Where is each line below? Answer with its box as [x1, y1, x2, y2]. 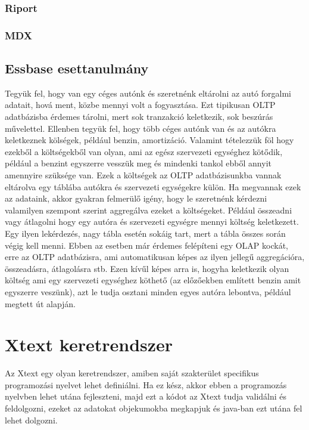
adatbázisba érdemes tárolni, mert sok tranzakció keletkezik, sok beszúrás [5, 110, 273, 123]
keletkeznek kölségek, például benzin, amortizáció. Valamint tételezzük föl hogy [5, 134, 294, 146]
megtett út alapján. [5, 297, 76, 310]
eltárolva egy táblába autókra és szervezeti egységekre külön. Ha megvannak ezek [5, 180, 301, 193]
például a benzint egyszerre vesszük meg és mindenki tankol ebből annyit [5, 157, 271, 169]
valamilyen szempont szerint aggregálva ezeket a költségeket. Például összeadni [5, 203, 292, 216]
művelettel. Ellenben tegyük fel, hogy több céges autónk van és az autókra [5, 122, 276, 134]
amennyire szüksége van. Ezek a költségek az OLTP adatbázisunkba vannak [5, 169, 282, 181]
